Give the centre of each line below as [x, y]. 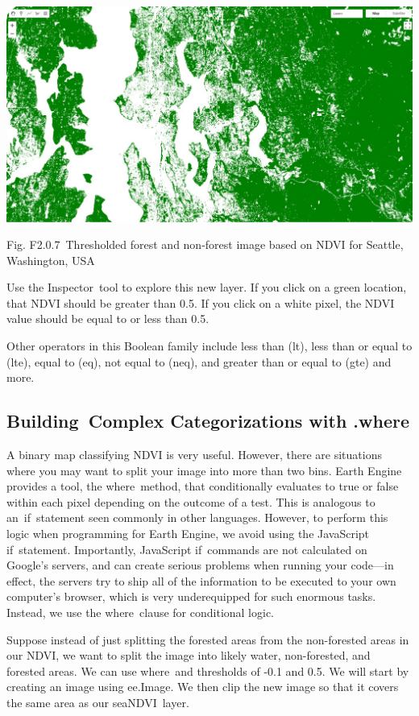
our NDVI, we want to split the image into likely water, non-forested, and [189, 655]
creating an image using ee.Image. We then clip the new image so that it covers [203, 687]
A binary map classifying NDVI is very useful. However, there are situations [194, 455]
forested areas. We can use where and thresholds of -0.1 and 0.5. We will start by [208, 670]
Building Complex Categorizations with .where [208, 421]
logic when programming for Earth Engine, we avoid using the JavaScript [188, 534]
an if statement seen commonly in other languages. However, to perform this [197, 517]
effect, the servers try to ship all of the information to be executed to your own [201, 580]
